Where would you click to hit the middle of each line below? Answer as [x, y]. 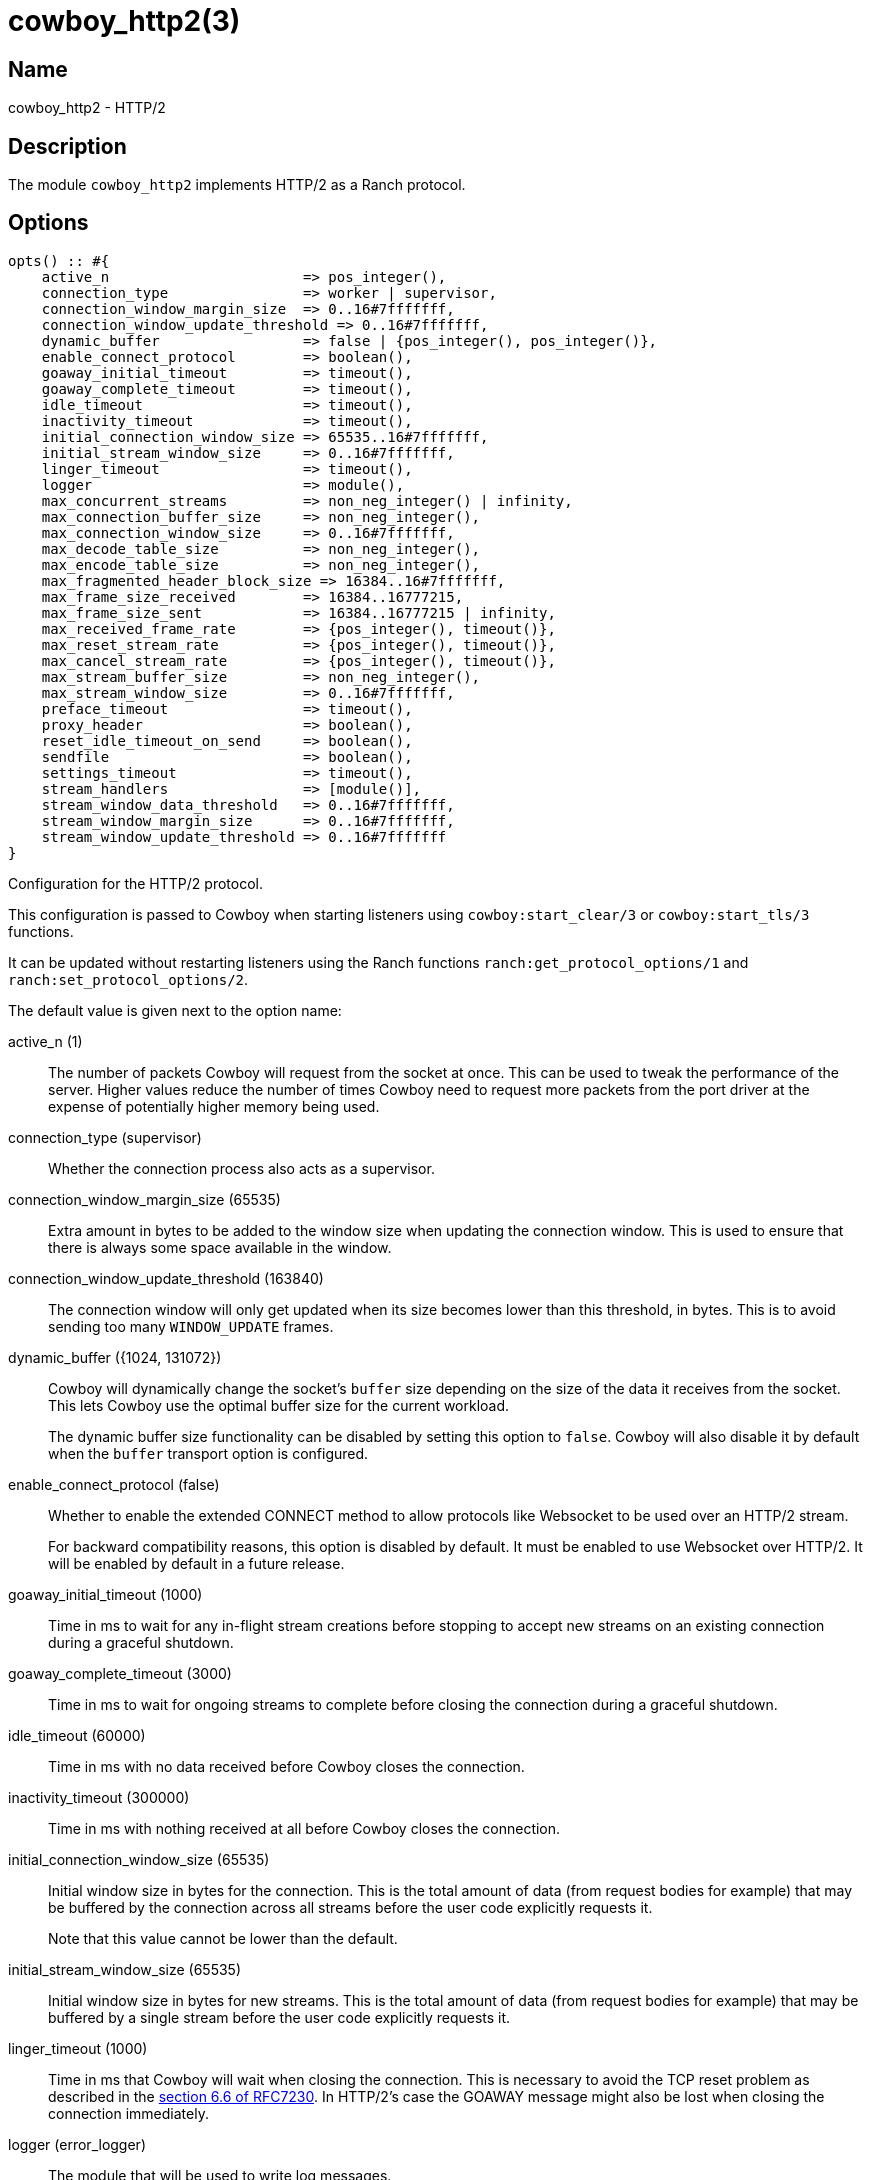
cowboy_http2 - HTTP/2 [87, 108]
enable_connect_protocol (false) [114, 1484]
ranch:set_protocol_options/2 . [128, 979]
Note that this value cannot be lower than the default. [223, 1938]
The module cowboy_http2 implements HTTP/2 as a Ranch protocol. [237, 185]
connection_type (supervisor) [105, 1137]
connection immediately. [128, 2113]
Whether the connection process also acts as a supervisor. [241, 1168]
